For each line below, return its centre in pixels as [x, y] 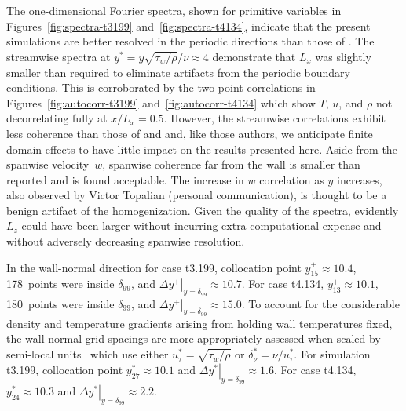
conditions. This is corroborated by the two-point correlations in [161, 87]
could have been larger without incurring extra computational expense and [201, 226]
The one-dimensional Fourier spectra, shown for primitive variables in [174, 10]
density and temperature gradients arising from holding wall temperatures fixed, [199, 323]
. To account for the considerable [320, 303]
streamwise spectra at [59, 56]
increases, [360, 179]
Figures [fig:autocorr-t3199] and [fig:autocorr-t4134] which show [161, 102]
